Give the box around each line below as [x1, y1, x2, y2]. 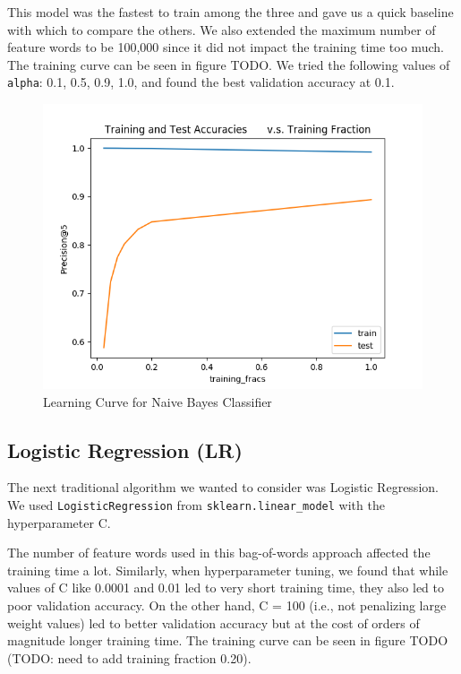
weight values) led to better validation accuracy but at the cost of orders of [7, 613, 420, 632]
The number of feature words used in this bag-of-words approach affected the [7, 543, 431, 562]
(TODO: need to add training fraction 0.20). [7, 648, 252, 667]
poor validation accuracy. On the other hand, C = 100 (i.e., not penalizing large [7, 596, 447, 615]
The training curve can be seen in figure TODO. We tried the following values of [7, 55, 450, 73]
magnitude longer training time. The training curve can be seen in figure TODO [7, 631, 448, 650]
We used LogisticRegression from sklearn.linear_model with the [7, 496, 385, 514]
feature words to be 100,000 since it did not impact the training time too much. [7, 38, 444, 56]
